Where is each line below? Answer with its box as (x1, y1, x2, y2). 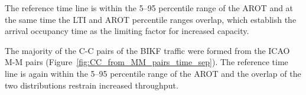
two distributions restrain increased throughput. (5, 79, 178, 91)
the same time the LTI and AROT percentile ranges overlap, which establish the (5, 13, 297, 25)
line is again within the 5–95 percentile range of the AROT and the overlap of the (5, 67, 301, 79)
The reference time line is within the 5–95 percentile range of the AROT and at (5, 2, 294, 13)
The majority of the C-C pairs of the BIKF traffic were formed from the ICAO (5, 44, 290, 56)
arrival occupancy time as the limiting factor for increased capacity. (5, 25, 249, 37)
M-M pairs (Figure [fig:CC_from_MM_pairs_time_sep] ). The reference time (5, 56, 288, 68)
